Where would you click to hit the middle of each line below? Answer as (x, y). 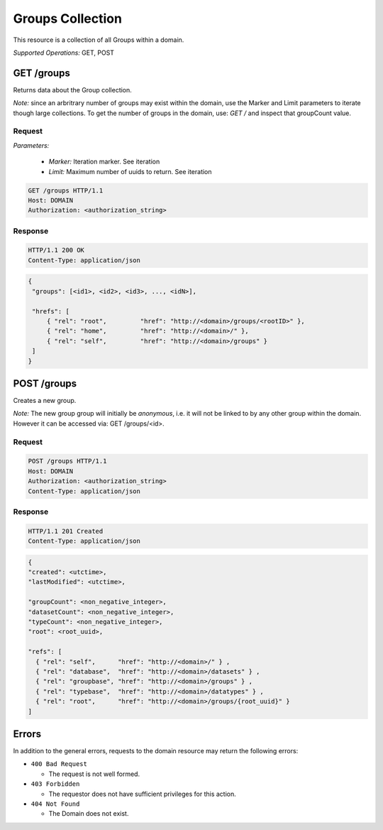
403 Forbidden (55, 784)
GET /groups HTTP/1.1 (66, 190)
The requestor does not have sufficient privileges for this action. (143, 794)
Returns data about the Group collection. (73, 90)
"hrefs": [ (51, 311)
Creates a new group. (45, 401)
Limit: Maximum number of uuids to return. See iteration (130, 171)
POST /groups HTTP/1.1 (67, 461)
